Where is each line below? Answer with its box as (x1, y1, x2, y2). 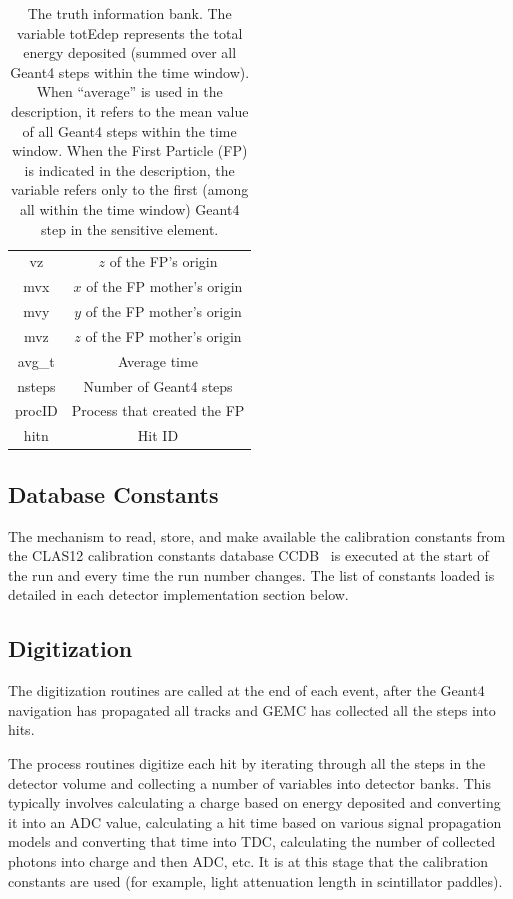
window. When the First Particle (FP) (11, 140, 248, 161)
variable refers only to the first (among (11, 179, 249, 200)
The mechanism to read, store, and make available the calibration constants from (8, 525, 506, 546)
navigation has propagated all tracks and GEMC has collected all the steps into (8, 699, 496, 720)
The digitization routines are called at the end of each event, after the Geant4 (8, 680, 485, 701)
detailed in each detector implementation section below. (8, 584, 349, 605)
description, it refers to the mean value (10, 100, 249, 121)
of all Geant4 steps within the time (22, 120, 237, 141)
